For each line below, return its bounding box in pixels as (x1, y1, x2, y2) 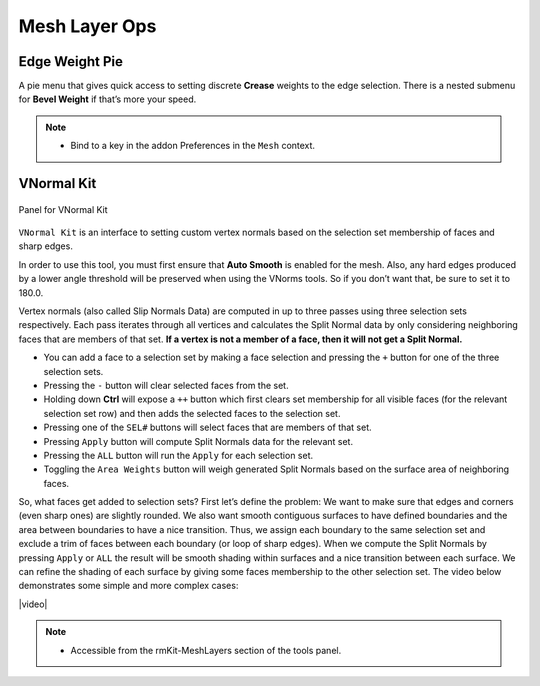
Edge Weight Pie (18, 53, 124, 70)
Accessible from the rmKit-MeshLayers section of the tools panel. (70, 644, 342, 656)
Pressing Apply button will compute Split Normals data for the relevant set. (43, 435, 354, 447)
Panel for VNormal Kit (18, 203, 109, 215)
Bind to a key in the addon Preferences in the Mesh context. (70, 140, 315, 152)
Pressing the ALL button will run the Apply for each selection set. (43, 449, 314, 461)
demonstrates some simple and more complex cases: (18, 580, 239, 592)
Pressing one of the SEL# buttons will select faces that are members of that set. (43, 421, 372, 434)
